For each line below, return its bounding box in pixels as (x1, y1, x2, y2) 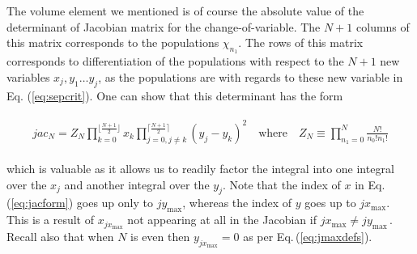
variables (6, 68, 50, 85)
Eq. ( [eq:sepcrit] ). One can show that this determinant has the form (6, 87, 343, 104)
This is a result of (6, 211, 94, 228)
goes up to (304, 194, 356, 211)
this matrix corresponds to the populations (6, 34, 219, 51)
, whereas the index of (182, 194, 291, 211)
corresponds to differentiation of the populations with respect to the (6, 53, 344, 70)
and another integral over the (64, 176, 210, 193)
